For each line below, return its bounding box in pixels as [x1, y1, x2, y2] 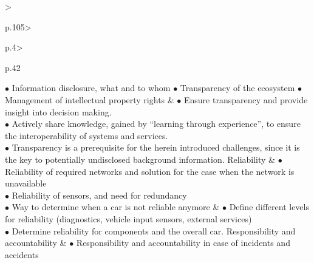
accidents [5, 248, 39, 261]
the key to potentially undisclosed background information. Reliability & [5, 152, 275, 165]
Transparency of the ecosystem [180, 81, 295, 94]
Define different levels [229, 200, 309, 213]
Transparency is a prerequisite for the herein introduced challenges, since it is [12, 141, 300, 154]
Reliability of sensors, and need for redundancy [12, 188, 187, 201]
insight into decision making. [5, 105, 112, 118]
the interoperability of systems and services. [5, 129, 168, 142]
